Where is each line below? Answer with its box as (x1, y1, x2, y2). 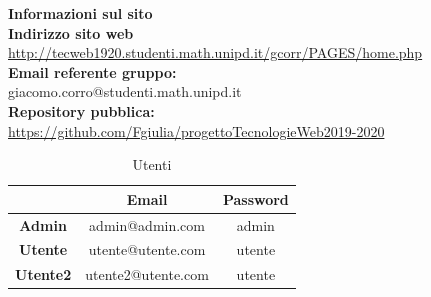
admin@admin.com (89, 214, 205, 235)
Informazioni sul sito (8, 3, 153, 23)
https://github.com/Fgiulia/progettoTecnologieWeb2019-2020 (8, 120, 385, 141)
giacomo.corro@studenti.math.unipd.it (8, 81, 242, 102)
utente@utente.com (88, 239, 206, 260)
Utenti (132, 154, 172, 175)
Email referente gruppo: (8, 61, 177, 82)
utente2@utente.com (85, 264, 209, 285)
